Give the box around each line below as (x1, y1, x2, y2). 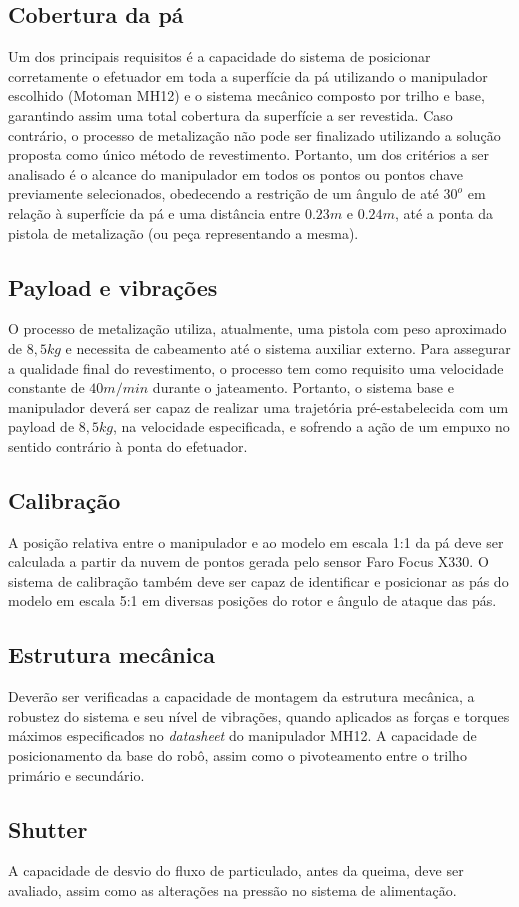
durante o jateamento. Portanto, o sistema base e (152, 377, 454, 398)
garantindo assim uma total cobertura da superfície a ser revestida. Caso (8, 104, 453, 125)
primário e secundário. (8, 764, 145, 785)
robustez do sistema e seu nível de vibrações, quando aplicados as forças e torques (8, 705, 510, 726)
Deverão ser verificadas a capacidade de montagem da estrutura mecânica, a (8, 686, 475, 707)
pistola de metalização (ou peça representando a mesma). (8, 222, 359, 243)
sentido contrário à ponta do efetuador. (8, 435, 248, 456)
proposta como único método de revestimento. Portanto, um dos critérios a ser (8, 144, 490, 165)
